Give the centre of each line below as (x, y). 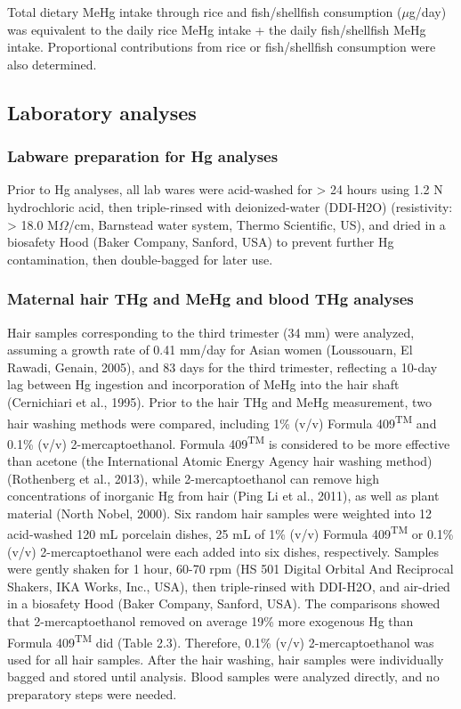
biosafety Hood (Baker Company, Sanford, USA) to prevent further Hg (201, 242)
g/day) (428, 12)
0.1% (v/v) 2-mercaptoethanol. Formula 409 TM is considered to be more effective (229, 442)
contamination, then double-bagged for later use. (140, 259)
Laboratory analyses (102, 112)
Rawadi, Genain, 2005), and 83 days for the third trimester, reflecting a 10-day (222, 367)
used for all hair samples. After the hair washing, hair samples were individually (226, 659)
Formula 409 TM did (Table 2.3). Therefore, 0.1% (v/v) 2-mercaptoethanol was (221, 640)
